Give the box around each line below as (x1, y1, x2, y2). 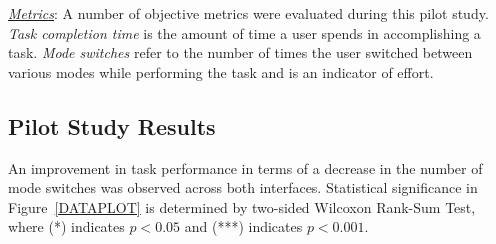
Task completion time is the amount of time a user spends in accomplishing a (8, 22, 481, 43)
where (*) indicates (8, 216, 125, 237)
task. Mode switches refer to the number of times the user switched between (8, 42, 473, 63)
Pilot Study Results (8, 110, 216, 141)
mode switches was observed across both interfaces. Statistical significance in (8, 177, 478, 198)
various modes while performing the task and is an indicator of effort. (8, 61, 434, 82)
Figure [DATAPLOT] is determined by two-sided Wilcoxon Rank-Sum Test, (8, 196, 476, 217)
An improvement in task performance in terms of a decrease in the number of (8, 157, 483, 178)
